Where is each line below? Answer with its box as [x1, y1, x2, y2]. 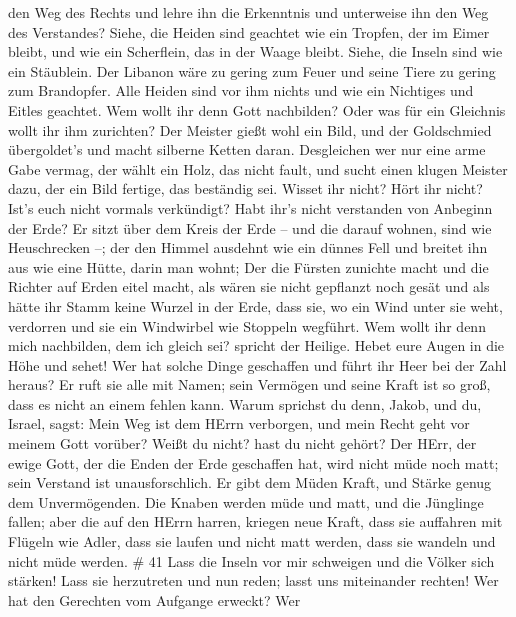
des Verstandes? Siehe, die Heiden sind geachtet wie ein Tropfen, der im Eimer [8, 21, 490, 42]
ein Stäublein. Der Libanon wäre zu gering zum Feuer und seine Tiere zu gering [8, 60, 496, 81]
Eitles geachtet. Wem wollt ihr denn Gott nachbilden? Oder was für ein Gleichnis [8, 99, 506, 120]
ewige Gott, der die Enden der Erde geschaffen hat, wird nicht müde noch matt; [8, 452, 499, 473]
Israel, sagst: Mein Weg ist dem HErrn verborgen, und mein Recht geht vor [8, 413, 470, 434]
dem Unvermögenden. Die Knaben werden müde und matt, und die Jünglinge [8, 491, 484, 512]
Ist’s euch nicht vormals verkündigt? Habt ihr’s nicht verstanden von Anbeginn [8, 197, 493, 218]
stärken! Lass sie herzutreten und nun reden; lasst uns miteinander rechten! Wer [8, 570, 499, 591]
